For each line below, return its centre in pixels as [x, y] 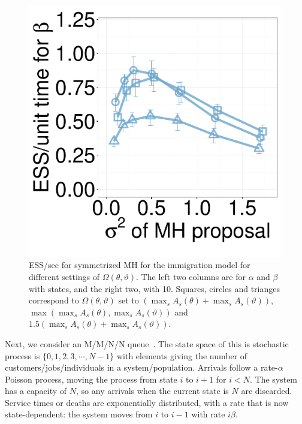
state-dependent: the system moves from [79, 414]
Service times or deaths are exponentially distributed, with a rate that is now [147, 402]
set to [129, 300]
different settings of [64, 276]
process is [22, 355]
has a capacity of [36, 391]
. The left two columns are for [191, 276]
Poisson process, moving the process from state [91, 379]
